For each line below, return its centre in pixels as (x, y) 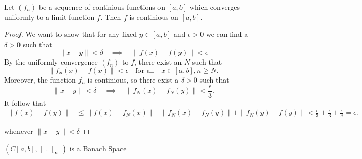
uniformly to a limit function (49, 17)
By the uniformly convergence (51, 62)
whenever (19, 131)
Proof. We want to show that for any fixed (71, 34)
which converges (215, 7)
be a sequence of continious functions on (102, 7)
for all (145, 71)
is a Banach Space (98, 148)
